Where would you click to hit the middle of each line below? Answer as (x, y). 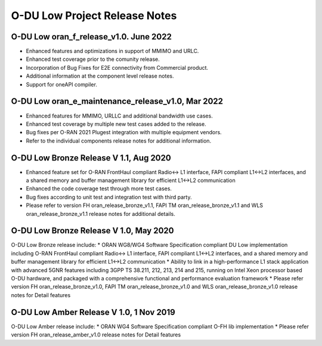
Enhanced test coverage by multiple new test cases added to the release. (116, 124)
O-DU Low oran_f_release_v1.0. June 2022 (92, 37)
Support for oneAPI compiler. (62, 84)
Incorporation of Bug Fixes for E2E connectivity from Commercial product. (117, 67)
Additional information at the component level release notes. (100, 76)
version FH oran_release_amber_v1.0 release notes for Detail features (96, 335)
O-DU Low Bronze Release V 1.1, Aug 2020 (91, 158)
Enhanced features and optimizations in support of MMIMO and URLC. (112, 51)
